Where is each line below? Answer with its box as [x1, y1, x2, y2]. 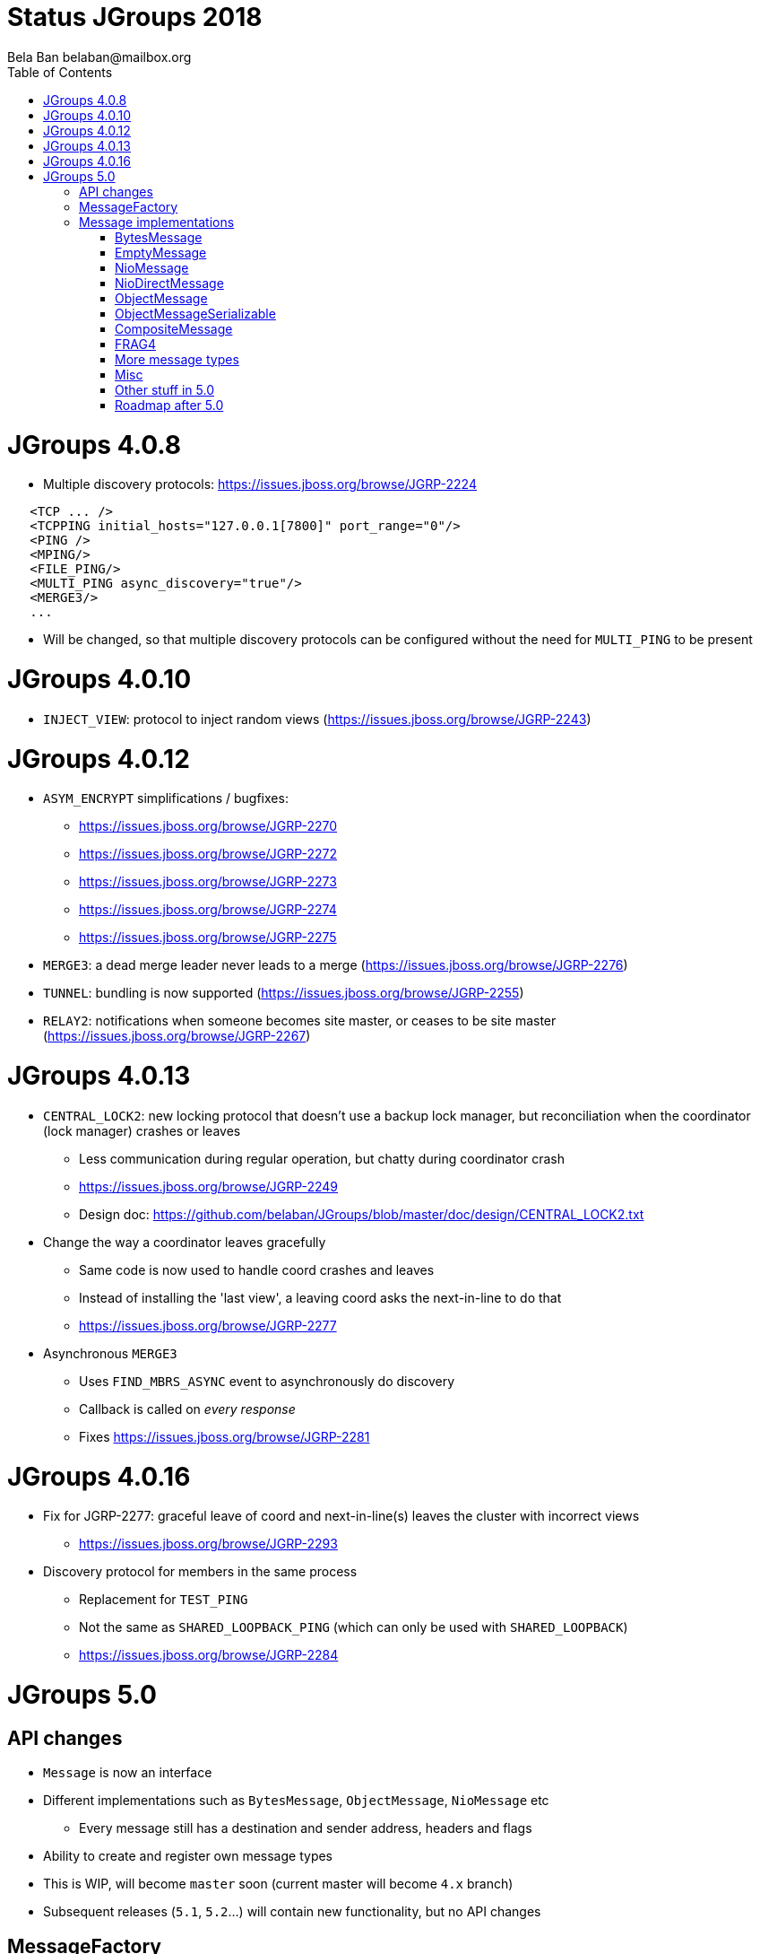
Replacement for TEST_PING [79, 1592, 248, 1608]
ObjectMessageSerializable [115, 305, 276, 321]
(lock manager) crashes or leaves [43, 1122, 241, 1138]
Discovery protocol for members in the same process [43, 1564, 358, 1580]
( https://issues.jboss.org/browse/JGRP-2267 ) [43, 1028, 311, 1044]
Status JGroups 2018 [7, 2, 263, 32]
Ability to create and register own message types [43, 1848, 333, 1864]
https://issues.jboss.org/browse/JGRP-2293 [79, 1536, 338, 1552]
